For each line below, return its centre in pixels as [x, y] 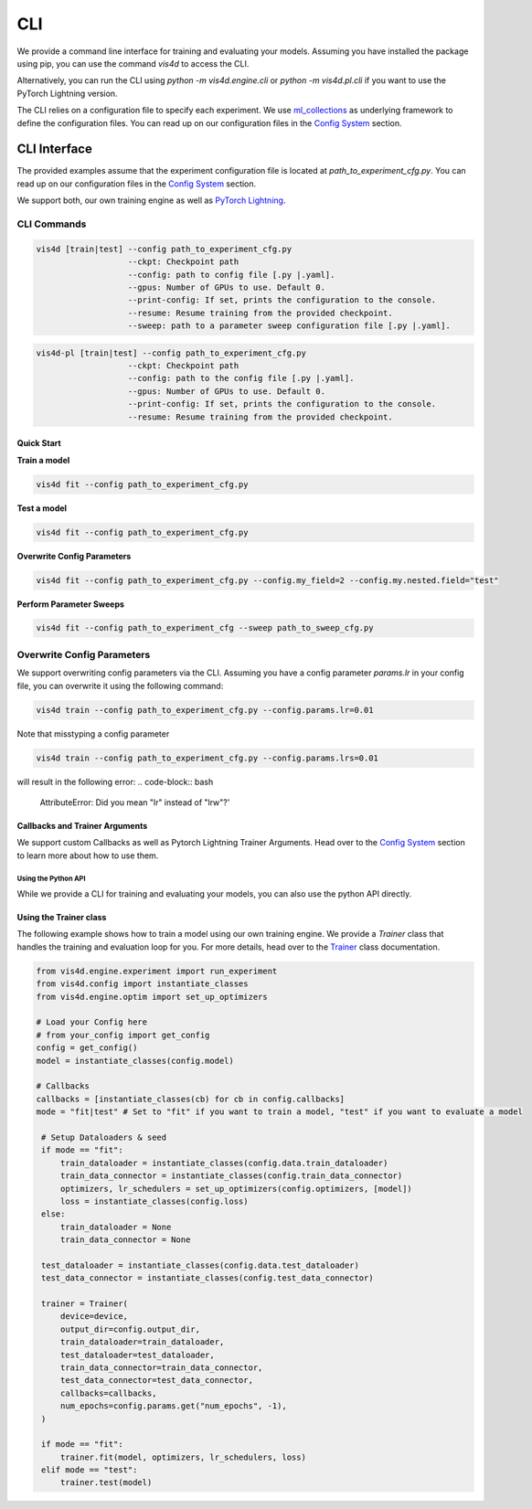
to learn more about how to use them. [88, 855]
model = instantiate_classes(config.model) [135, 1061]
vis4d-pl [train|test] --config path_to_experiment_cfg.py [171, 353]
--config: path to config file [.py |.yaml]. [231, 275]
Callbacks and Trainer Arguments [82, 825]
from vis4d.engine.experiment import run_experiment [157, 971]
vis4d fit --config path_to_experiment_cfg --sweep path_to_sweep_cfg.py [205, 628]
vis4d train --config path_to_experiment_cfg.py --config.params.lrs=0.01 [207, 758]
